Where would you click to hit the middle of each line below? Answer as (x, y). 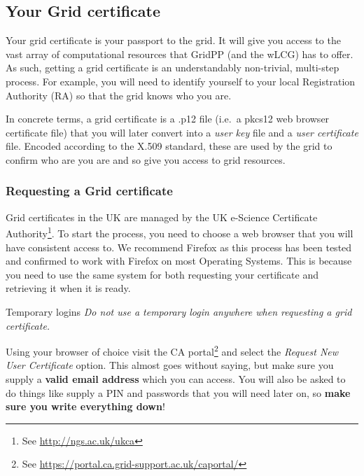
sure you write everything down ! (85, 406)
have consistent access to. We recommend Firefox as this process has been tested (179, 247)
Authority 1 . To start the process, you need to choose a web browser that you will (180, 232)
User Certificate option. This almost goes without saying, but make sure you (170, 365)
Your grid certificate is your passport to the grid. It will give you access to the (173, 40)
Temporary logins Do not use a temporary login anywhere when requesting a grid (179, 311)
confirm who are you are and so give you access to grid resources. (146, 159)
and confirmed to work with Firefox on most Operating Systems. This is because (179, 261)
